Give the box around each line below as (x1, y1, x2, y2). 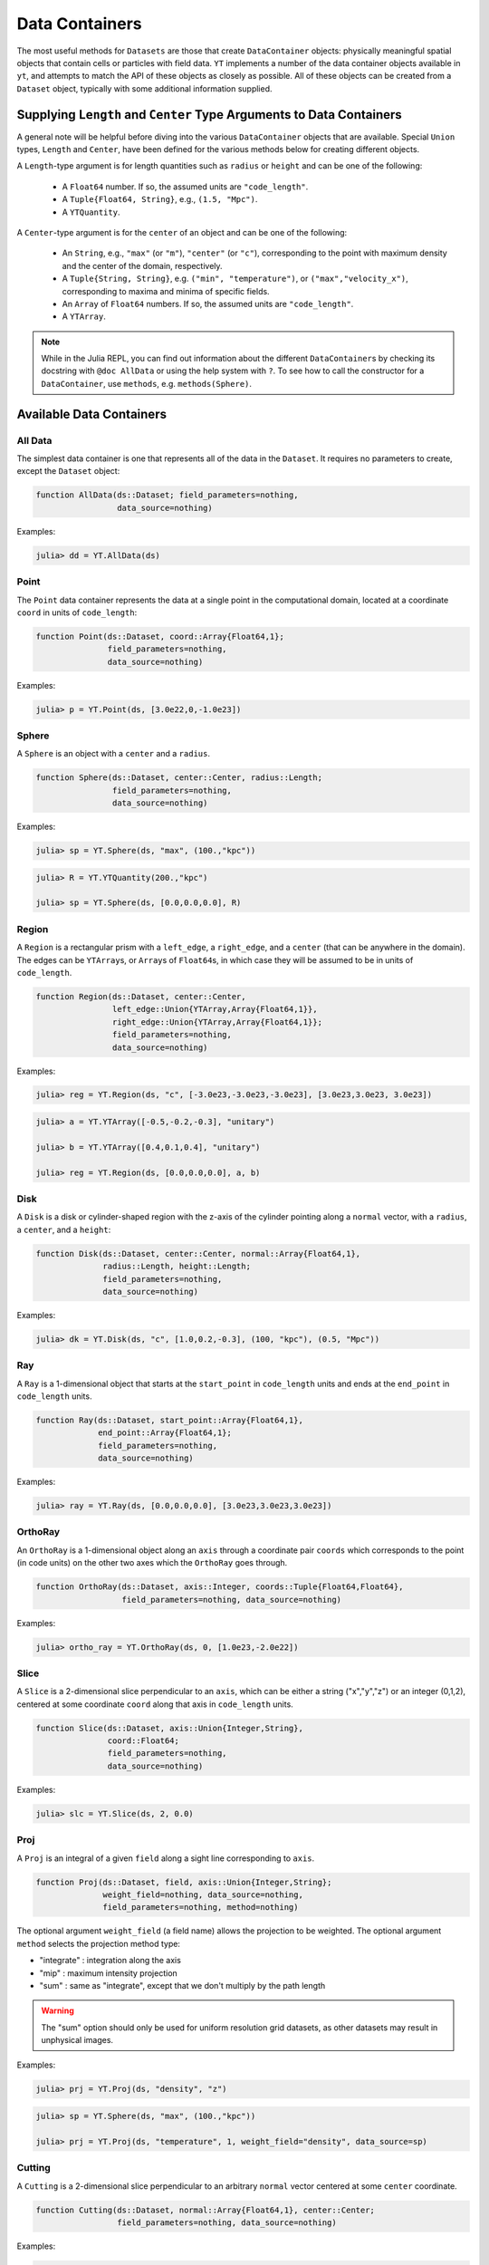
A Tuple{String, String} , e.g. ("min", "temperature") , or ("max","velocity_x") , (62, 273, 408, 284)
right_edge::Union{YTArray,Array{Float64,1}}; (111, 1017, 323, 1027)
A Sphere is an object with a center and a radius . (16, 748, 210, 759)
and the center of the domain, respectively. (62, 260, 223, 271)
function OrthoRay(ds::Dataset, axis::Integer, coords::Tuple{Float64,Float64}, (35, 1582, 404, 1592)
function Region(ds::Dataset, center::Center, (35, 991, 246, 1001)
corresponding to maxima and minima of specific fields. (62, 285, 271, 296)
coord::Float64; (107, 1736, 180, 1746)
